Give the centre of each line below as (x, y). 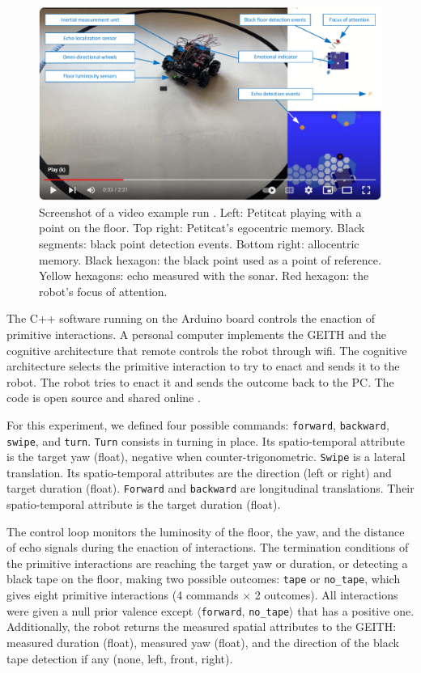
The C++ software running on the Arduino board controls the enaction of (191, 318)
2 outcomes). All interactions (326, 595)
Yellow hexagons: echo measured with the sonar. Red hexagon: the (204, 275)
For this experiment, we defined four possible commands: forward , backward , (198, 424)
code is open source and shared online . (104, 398)
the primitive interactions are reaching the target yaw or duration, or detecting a (207, 563)
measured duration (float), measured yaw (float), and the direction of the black (203, 642)
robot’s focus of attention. (103, 291)
